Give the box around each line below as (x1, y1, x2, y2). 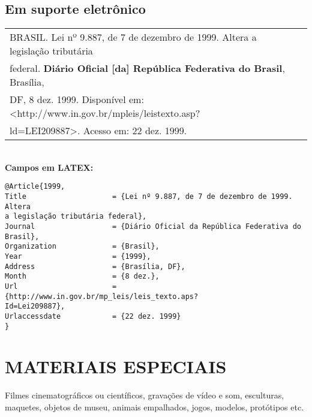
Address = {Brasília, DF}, (5, 262, 185, 271)
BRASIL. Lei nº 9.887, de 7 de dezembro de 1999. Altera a (10, 30, 257, 44)
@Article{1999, (5, 182, 65, 191)
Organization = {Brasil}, (5, 242, 160, 251)
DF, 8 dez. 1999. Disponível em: (10, 92, 144, 107)
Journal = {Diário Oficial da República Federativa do (5, 222, 301, 231)
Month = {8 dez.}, (5, 272, 160, 281)
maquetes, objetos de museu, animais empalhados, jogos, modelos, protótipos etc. (5, 400, 304, 413)
